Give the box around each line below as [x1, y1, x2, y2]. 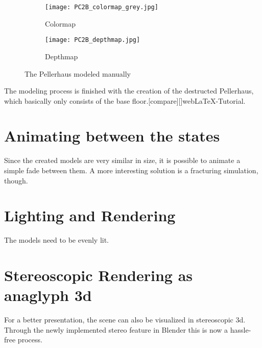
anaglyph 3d [4, 285, 92, 306]
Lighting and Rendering [4, 205, 176, 226]
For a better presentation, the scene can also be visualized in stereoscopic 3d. [4, 314, 246, 325]
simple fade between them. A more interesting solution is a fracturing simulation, [4, 165, 258, 175]
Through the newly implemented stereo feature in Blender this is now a [4, 324, 228, 335]
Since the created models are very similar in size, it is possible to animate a [4, 155, 241, 166]
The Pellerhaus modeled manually [25, 68, 131, 79]
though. [4, 175, 28, 185]
